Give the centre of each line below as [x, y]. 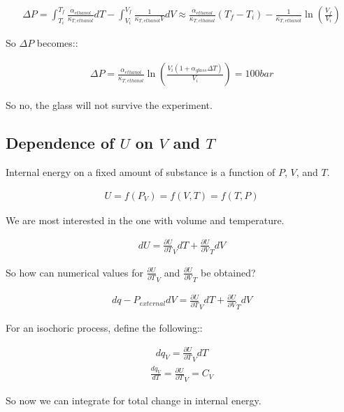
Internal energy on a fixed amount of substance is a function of [141, 171]
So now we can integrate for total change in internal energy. [134, 400]
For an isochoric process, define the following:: [104, 327]
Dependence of [60, 143]
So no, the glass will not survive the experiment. [109, 105]
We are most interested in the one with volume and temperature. [145, 220]
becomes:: [57, 43]
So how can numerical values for [74, 272]
